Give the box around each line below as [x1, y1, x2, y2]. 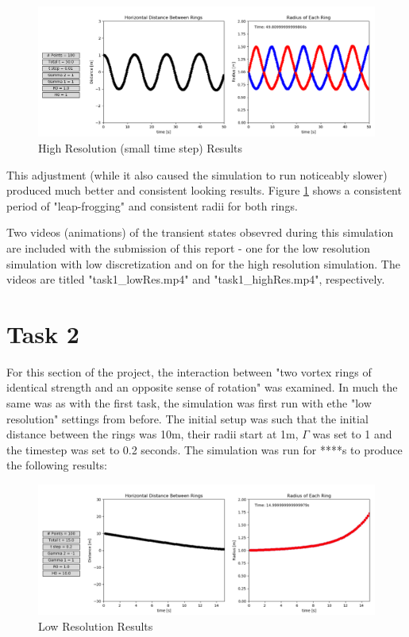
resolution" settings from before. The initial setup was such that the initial [6, 410, 368, 427]
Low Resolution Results [38, 617, 153, 634]
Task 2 [6, 317, 79, 349]
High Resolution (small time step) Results [38, 139, 243, 156]
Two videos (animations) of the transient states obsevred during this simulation [6, 224, 394, 241]
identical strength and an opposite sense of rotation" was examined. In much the [6, 379, 398, 396]
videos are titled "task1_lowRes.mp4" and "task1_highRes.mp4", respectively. [6, 271, 385, 288]
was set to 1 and [312, 426, 392, 442]
